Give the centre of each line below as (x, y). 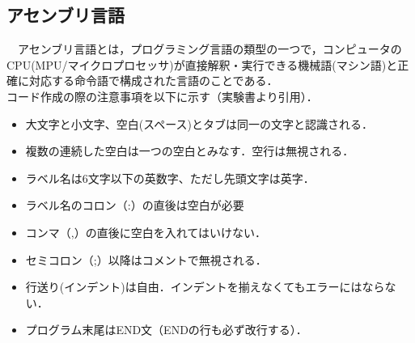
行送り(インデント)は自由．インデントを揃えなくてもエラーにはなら (205, 287)
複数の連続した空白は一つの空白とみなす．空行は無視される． (190, 151)
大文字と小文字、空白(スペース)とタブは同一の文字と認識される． (199, 123)
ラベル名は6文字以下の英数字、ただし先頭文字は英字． (170, 178)
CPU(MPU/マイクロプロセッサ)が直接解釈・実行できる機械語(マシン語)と (202, 64)
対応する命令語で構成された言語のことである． (153, 80)
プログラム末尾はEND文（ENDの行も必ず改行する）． (166, 330)
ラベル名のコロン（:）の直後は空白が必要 (135, 205)
